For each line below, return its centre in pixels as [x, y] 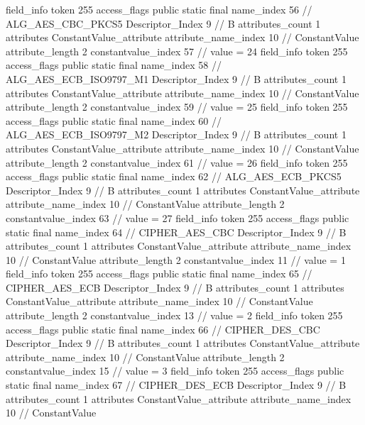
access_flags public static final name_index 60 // [114, 120]
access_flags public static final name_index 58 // [114, 65]
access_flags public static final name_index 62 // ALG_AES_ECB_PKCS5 [174, 176]
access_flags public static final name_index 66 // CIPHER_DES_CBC [163, 329]
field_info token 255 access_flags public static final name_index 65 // [159, 274]
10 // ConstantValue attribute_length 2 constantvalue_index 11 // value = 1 [176, 259]
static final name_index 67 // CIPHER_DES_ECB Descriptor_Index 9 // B [176, 385]
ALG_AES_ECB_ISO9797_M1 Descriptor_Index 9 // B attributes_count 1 [176, 78]
